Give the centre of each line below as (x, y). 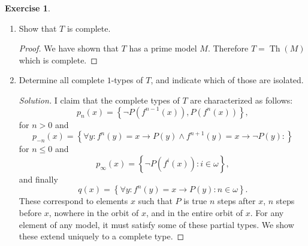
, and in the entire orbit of (194, 212)
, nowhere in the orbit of (94, 212)
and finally (38, 179)
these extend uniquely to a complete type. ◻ (102, 236)
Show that (38, 28)
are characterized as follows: (241, 100)
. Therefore (228, 48)
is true (195, 201)
